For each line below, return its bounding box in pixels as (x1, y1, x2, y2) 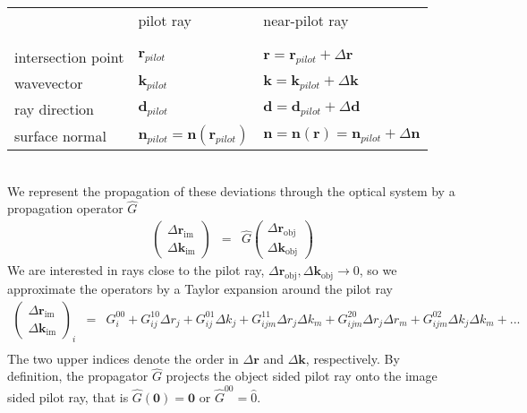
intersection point (14, 47, 124, 67)
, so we (359, 261, 397, 280)
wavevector (14, 73, 83, 93)
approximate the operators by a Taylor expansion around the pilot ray (7, 280, 393, 298)
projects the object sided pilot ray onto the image (166, 366, 438, 385)
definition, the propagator (7, 366, 149, 385)
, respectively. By (305, 348, 400, 367)
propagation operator (7, 199, 123, 218)
